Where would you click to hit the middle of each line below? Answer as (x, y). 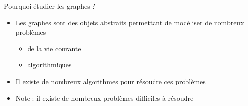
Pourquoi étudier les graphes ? (50, 6)
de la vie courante (54, 48)
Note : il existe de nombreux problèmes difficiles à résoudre (105, 97)
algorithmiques (49, 65)
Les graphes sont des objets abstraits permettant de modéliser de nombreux (130, 22)
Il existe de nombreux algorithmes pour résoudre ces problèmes (110, 81)
